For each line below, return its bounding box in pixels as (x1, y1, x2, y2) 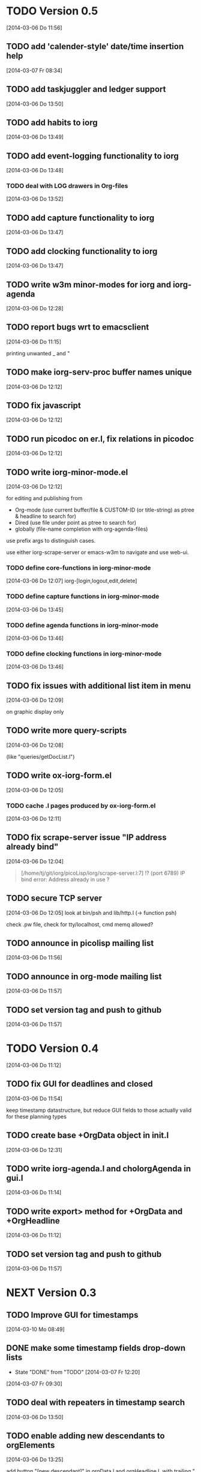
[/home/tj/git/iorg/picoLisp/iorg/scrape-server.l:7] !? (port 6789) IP (20, 869, 185, 876)
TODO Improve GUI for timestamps (6, 1310, 139, 1320)
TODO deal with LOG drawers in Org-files (6, 182, 128, 190)
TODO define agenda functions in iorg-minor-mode (6, 621, 159, 629)
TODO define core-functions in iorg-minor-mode (6, 563, 151, 572)
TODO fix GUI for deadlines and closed (6, 1079, 153, 1089)
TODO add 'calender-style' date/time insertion (6, 41, 184, 52)
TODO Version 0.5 (6, 4, 98, 18)
